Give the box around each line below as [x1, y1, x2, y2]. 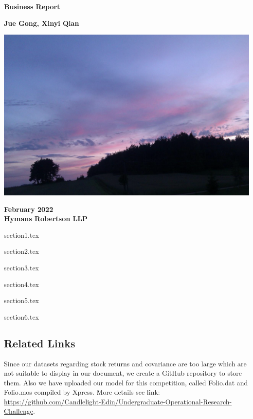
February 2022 [4, 204, 54, 214]
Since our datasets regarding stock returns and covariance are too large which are [4, 358, 247, 368]
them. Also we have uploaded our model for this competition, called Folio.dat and [4, 377, 248, 387]
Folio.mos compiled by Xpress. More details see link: [4, 387, 160, 397]
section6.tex [4, 311, 39, 322]
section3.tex [4, 262, 39, 272]
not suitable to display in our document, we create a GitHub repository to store [4, 368, 242, 378]
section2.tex [4, 246, 39, 256]
